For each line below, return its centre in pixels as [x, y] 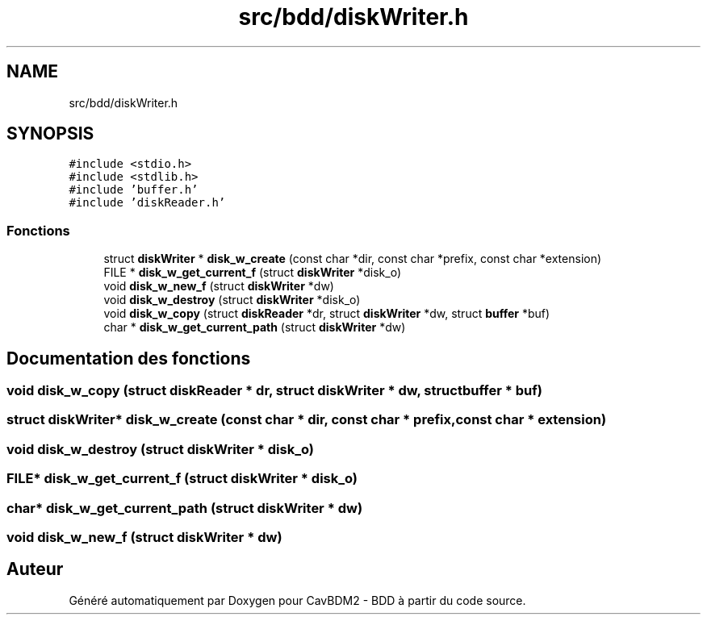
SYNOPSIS [50, 134]
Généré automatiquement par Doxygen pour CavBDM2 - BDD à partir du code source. [297, 600]
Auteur [35, 569]
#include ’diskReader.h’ [147, 203]
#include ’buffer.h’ [134, 190]
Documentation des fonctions [129, 358]
